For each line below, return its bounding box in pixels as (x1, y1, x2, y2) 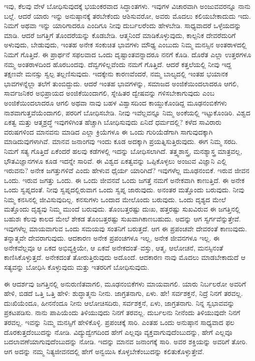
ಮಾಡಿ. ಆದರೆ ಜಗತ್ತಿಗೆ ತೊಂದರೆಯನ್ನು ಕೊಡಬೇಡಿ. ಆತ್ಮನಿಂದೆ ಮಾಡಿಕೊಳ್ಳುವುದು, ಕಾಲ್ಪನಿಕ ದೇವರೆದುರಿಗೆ (4, 30, 236, 40)
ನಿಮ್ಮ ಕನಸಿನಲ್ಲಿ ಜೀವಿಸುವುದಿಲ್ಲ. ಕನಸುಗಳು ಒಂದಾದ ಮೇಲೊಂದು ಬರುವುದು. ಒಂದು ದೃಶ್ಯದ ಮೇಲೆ (4, 194, 226, 204)
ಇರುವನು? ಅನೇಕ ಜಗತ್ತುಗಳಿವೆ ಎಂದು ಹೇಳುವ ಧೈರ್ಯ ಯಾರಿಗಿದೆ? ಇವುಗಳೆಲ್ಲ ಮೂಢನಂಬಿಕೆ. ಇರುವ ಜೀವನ (4, 165, 250, 176)
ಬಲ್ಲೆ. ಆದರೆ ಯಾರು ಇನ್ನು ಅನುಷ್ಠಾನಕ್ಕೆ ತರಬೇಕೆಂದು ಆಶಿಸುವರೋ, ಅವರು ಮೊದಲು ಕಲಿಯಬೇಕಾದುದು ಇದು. (4, 10, 251, 21)
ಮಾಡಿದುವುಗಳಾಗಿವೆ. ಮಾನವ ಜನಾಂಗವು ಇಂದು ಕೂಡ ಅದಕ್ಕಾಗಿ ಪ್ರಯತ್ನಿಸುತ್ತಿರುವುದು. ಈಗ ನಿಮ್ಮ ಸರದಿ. (4, 136, 238, 146)
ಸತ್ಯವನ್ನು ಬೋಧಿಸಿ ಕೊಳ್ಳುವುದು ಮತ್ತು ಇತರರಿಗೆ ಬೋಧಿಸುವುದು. (4, 262, 150, 272)
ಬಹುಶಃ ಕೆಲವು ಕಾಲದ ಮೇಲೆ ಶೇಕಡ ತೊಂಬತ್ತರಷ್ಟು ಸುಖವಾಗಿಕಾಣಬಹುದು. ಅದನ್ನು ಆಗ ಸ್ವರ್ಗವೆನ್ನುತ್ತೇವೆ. (4, 214, 241, 224)
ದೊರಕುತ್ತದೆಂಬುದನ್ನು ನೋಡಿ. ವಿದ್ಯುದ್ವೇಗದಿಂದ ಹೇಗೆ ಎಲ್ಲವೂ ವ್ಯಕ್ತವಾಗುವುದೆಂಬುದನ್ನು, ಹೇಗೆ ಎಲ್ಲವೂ (4, 326, 232, 337)
